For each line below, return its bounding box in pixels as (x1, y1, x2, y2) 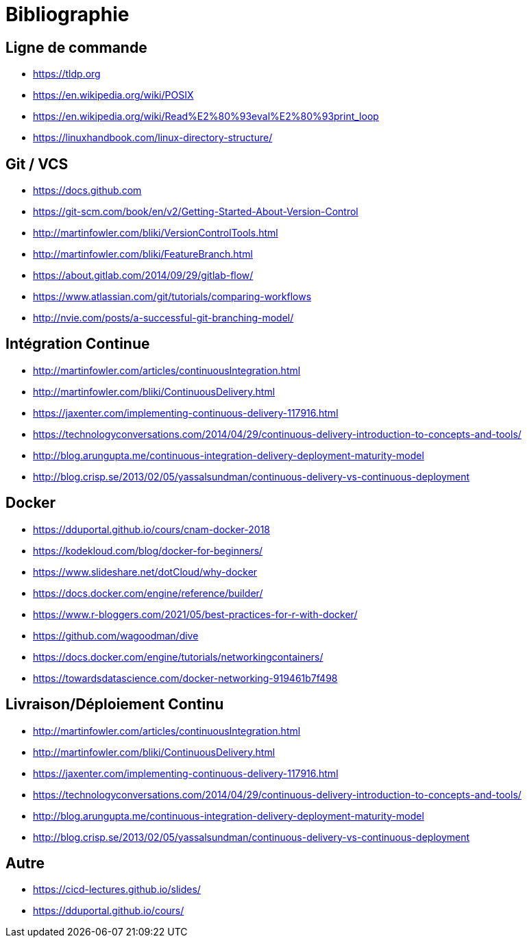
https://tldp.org (33, 68, 101, 80)
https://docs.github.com (33, 184, 142, 197)
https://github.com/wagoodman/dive (33, 629, 199, 641)
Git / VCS (5, 155, 69, 173)
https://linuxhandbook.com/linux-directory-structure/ (33, 132, 273, 144)
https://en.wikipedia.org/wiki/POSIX (33, 89, 194, 101)
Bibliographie (5, 3, 130, 26)
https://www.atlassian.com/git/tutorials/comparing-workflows (33, 291, 312, 303)
